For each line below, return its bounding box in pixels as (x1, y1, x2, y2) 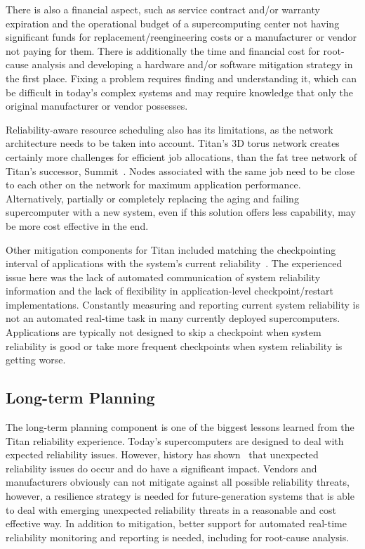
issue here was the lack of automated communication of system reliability (6, 269, 321, 284)
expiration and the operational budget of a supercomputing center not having (6, 15, 340, 30)
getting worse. (6, 352, 66, 367)
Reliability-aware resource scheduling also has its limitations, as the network (6, 122, 333, 136)
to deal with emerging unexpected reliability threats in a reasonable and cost (6, 502, 336, 517)
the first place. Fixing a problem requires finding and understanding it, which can (6, 70, 357, 85)
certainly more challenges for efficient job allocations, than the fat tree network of (6, 149, 357, 164)
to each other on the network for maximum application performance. (6, 177, 301, 192)
